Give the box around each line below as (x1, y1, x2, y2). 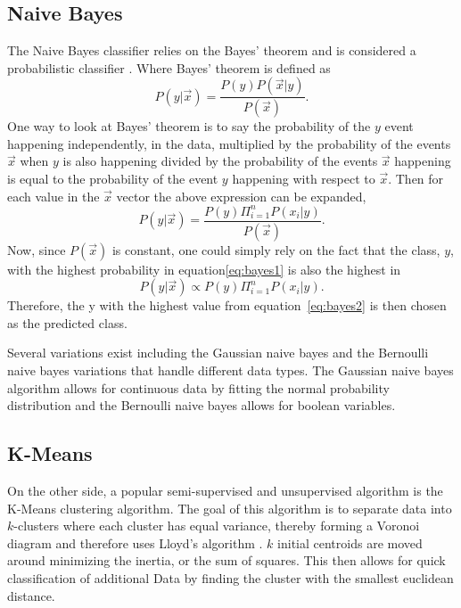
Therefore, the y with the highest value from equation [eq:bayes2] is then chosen (7, 296, 447, 315)
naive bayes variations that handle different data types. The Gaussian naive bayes (7, 361, 454, 380)
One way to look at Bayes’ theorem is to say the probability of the (7, 117, 371, 136)
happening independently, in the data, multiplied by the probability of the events (7, 134, 451, 152)
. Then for (388, 169, 444, 188)
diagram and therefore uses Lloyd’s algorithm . (7, 533, 263, 552)
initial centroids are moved (277, 533, 423, 552)
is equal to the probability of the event (7, 169, 218, 188)
